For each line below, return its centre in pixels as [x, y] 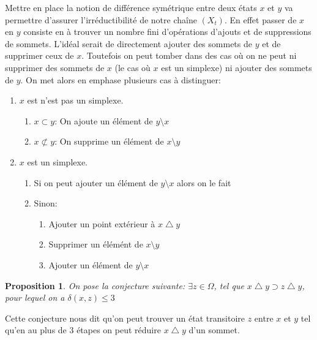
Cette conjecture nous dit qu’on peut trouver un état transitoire [125, 318]
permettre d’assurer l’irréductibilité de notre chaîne [101, 19]
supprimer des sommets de [55, 67]
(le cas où [132, 67]
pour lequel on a [35, 297]
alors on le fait [204, 182]
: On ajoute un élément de [104, 120]
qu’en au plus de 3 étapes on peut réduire [83, 330]
